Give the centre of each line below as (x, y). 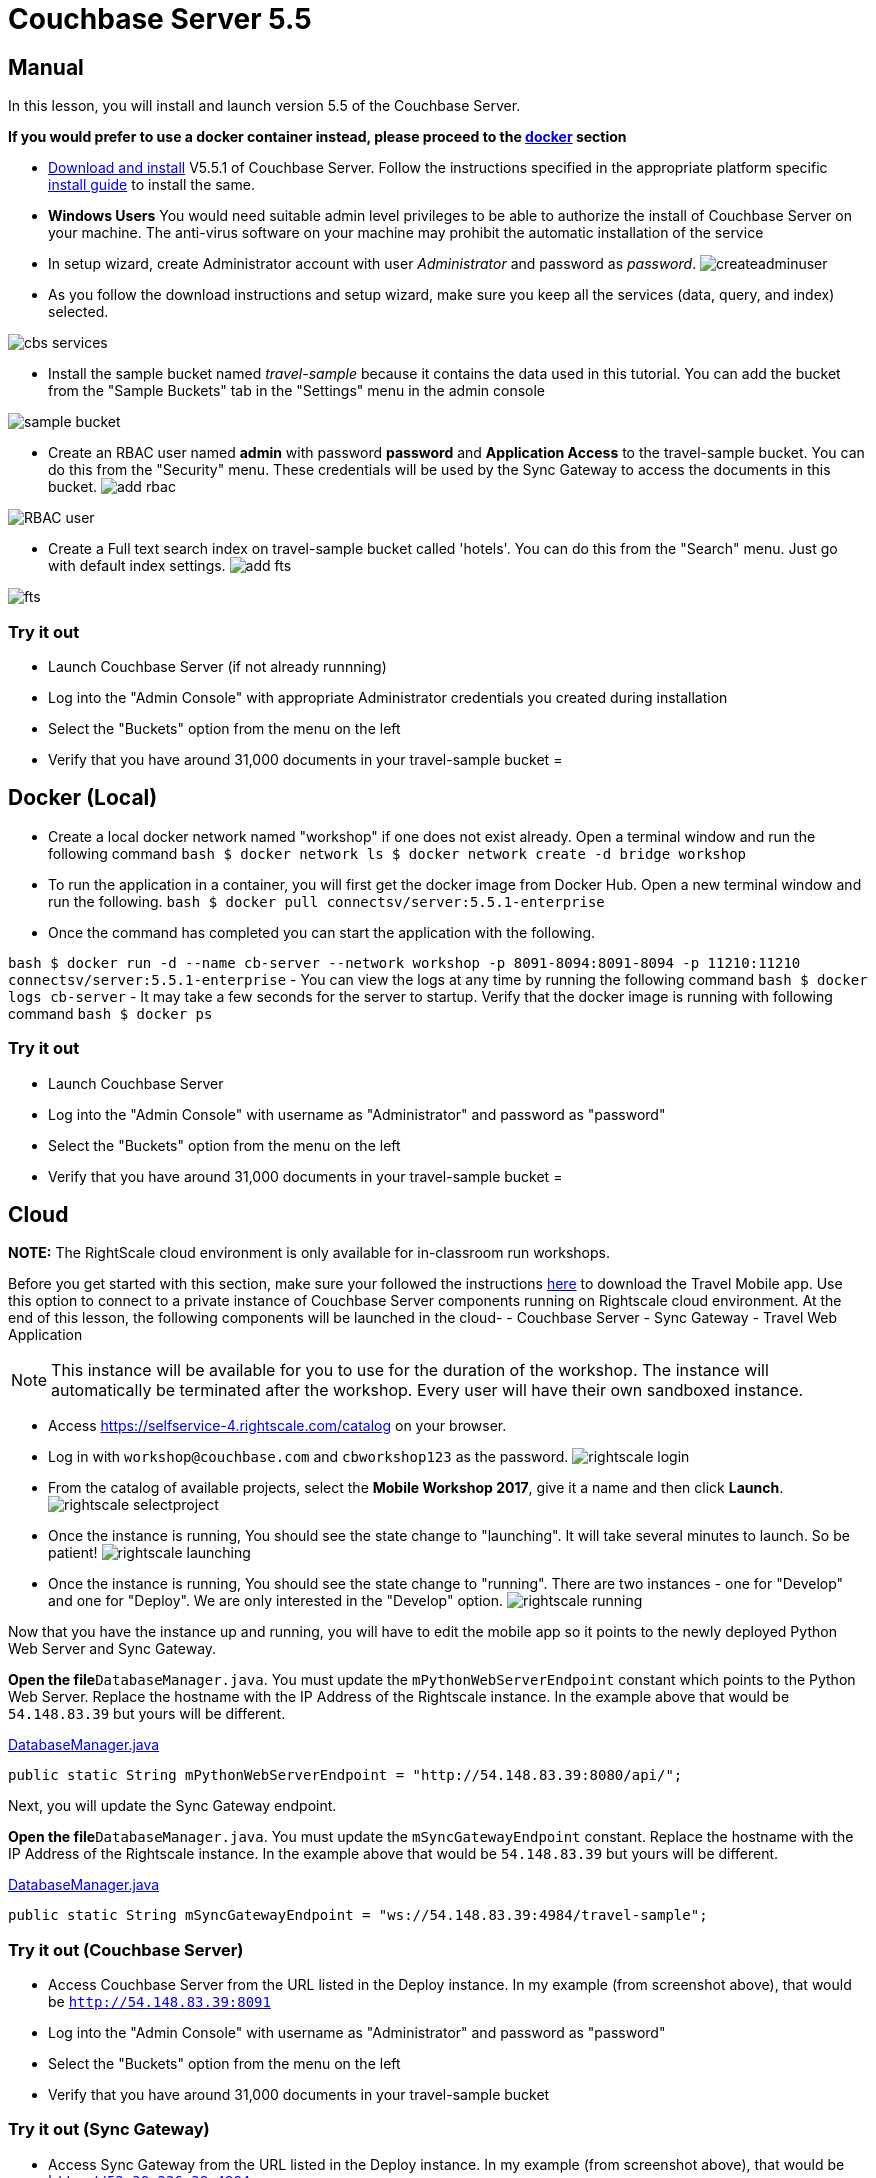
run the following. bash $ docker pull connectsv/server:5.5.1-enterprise (326, 901)
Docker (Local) (83, 798)
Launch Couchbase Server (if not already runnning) (217, 666)
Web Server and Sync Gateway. (112, 1649)
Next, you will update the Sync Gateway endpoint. (172, 1806)
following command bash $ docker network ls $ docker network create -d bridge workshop (397, 853)
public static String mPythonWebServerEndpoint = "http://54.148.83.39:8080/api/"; (345, 1775)
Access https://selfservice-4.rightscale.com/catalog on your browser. (277, 1426)
